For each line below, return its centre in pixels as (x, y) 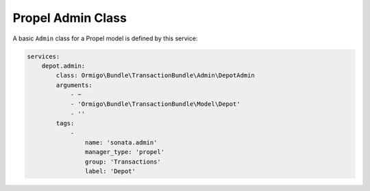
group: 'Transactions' (123, 162)
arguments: (74, 85)
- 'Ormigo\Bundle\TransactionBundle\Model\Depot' (155, 104)
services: (44, 56)
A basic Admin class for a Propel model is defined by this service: (105, 38)
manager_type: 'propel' (124, 152)
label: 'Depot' (110, 171)
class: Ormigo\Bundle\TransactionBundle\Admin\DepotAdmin (155, 76)
